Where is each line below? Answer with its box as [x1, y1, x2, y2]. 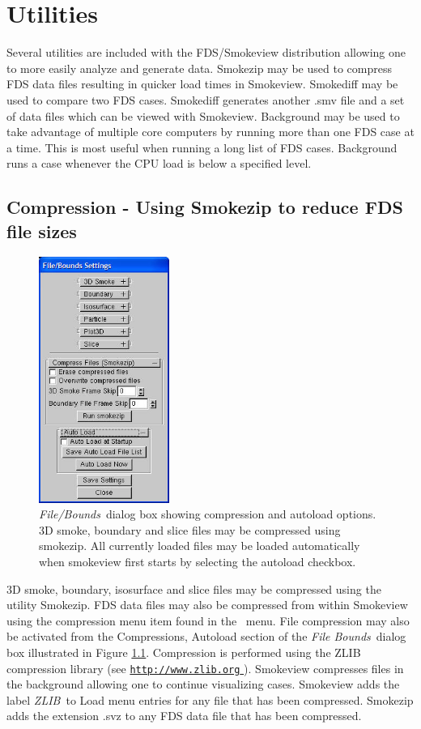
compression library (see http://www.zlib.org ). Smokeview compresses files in [6, 659, 404, 676]
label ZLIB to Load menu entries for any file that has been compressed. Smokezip [6, 691, 414, 708]
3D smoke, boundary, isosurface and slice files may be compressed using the [6, 580, 381, 597]
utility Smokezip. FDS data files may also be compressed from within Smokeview [6, 596, 408, 613]
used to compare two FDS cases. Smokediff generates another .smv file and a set [6, 91, 405, 108]
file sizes [6, 218, 77, 243]
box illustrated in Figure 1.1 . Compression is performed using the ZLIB [6, 644, 361, 661]
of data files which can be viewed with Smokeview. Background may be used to [6, 107, 400, 124]
